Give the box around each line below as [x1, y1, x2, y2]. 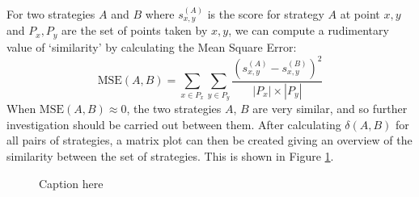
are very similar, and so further [252, 100, 408, 117]
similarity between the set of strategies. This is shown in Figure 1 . [6, 147, 334, 164]
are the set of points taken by [61, 22, 208, 39]
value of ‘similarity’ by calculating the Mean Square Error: [6, 38, 297, 55]
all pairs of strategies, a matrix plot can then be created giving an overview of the [6, 132, 413, 149]
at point [340, 6, 380, 22]
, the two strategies [126, 100, 222, 117]
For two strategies [6, 6, 95, 22]
